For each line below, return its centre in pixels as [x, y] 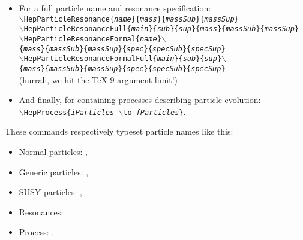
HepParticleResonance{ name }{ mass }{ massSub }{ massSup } [131, 19]
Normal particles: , [53, 151]
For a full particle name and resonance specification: [115, 8]
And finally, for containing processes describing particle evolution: [140, 100]
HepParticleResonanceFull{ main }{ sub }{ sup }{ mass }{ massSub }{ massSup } [161, 29]
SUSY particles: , [50, 192]
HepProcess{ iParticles [69, 112]
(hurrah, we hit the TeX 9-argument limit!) [98, 79]
